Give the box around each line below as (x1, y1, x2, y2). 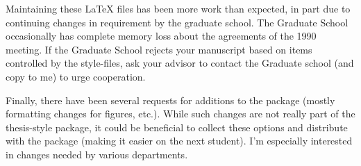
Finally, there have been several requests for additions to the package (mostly (6, 92, 335, 107)
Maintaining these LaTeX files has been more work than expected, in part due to (6, 1, 351, 15)
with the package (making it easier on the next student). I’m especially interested (6, 133, 353, 148)
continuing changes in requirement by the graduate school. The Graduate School (6, 15, 349, 29)
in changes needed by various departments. (6, 147, 188, 161)
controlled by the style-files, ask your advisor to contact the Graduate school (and (6, 56, 354, 70)
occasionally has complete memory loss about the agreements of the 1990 (6, 28, 317, 43)
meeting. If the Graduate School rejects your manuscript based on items (6, 42, 312, 56)
